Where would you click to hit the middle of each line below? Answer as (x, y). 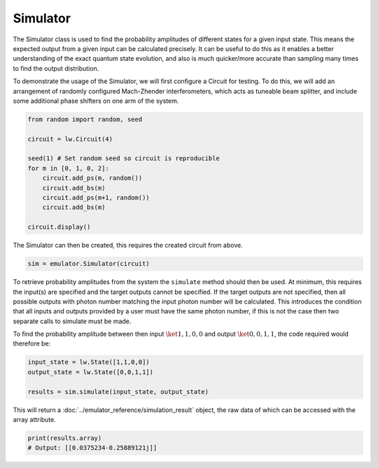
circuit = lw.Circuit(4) (70, 139)
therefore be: (32, 343)
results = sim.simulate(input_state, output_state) (118, 391)
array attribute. (34, 419)
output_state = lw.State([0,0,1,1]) (91, 372)
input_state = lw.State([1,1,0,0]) (89, 362)
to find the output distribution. (56, 68)
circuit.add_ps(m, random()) (92, 178)
